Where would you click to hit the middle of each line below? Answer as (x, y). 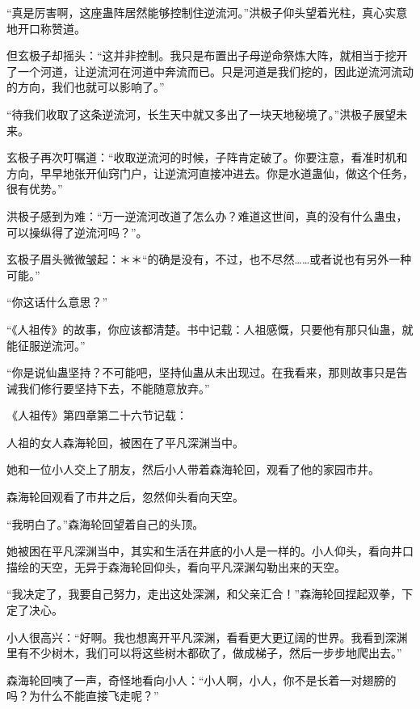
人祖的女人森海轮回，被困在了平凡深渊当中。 (125, 442)
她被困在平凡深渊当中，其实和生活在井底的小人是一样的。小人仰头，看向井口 (210, 551)
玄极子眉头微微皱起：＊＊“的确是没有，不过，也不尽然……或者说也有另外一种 (209, 259)
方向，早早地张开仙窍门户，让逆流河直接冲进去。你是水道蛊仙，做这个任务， (210, 173)
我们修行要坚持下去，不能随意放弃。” (113, 388)
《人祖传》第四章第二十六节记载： (97, 415)
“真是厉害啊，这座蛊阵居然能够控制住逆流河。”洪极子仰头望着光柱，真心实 (202, 12)
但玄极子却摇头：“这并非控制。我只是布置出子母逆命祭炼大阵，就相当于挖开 (207, 55)
